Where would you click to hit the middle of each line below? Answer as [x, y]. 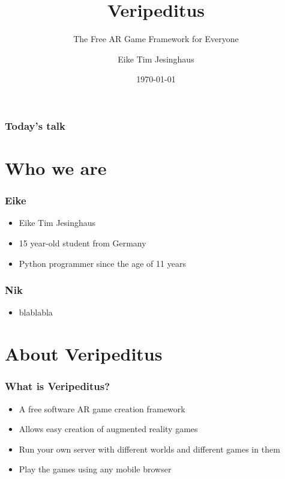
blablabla [36, 312]
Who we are [56, 168]
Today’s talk [35, 125]
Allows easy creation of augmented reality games [108, 429]
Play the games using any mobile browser [95, 469]
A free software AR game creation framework [102, 408]
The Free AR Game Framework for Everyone [156, 39]
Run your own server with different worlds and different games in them [149, 449]
